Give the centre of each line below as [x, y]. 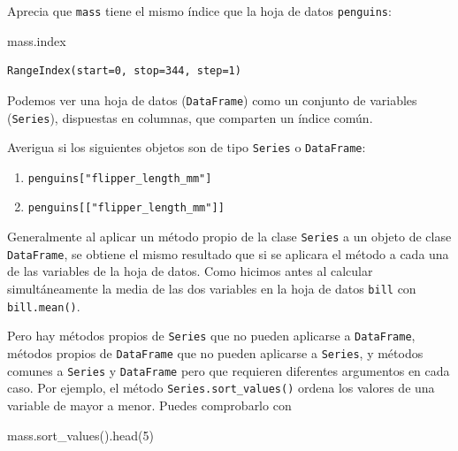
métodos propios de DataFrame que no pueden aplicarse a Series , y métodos [215, 353]
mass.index [37, 40]
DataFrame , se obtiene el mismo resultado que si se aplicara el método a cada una [228, 253]
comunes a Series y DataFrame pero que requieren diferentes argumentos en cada [229, 370]
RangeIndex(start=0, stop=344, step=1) [124, 71]
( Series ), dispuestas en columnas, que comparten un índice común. [190, 117]
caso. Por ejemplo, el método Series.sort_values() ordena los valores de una [221, 388]
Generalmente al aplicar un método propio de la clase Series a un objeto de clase [229, 237]
